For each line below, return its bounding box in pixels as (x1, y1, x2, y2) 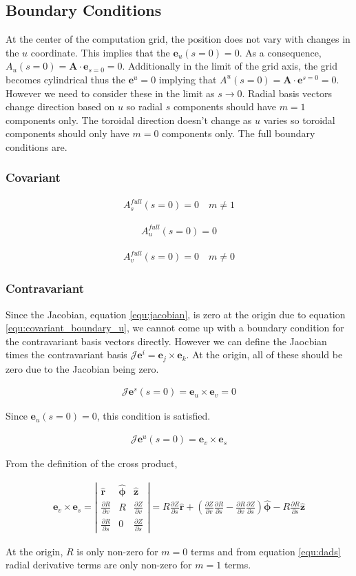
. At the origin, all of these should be (186, 347, 343, 362)
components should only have (6, 126, 129, 141)
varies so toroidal (263, 112, 335, 127)
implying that (158, 72, 217, 86)
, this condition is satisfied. (96, 409, 211, 423)
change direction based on (6, 99, 115, 114)
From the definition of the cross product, (6, 456, 178, 471)
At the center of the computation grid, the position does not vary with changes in (6, 32, 350, 46)
